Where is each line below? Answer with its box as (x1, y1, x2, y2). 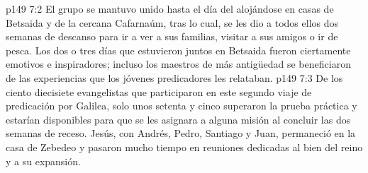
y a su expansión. (6, 153, 81, 168)
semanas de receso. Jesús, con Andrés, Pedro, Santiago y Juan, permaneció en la (6, 126, 356, 141)
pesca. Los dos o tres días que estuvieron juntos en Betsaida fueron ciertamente (6, 42, 351, 57)
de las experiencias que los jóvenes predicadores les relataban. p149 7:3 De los (6, 70, 343, 85)
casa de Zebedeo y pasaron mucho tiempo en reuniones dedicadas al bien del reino (6, 139, 363, 154)
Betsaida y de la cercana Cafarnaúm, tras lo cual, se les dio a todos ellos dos (6, 15, 339, 30)
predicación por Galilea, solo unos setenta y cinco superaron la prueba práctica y (6, 98, 357, 113)
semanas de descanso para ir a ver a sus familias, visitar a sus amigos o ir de (6, 29, 338, 44)
